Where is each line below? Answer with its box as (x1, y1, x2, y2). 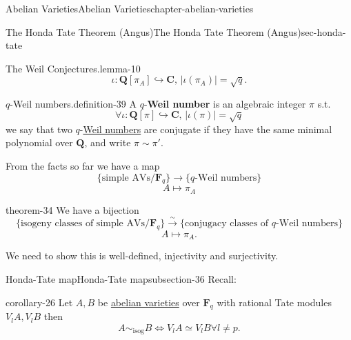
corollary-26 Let (6, 294, 73, 309)
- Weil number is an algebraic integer (143, 96, 306, 110)
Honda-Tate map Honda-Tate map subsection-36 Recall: (6, 272, 237, 286)
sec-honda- (301, 24, 346, 39)
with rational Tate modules (217, 294, 332, 309)
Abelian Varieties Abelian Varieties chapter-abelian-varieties (6, 1, 254, 15)
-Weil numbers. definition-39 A (10, 96, 137, 110)
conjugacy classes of (185, 219, 269, 229)
